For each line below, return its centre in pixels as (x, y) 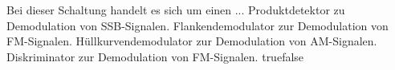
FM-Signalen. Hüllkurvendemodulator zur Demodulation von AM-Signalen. (192, 41)
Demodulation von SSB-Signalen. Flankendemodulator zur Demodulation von (197, 25)
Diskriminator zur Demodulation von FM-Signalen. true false (155, 56)
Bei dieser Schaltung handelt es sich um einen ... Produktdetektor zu (176, 10)
